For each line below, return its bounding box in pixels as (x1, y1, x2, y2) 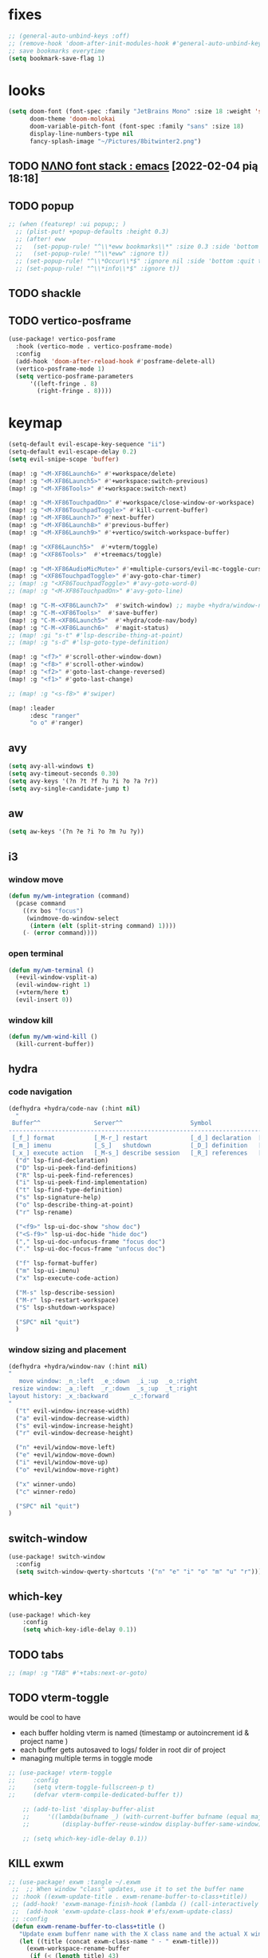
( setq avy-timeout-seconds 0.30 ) (8, 770, 120, 778)
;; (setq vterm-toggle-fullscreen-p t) (8, 1783, 156, 1792)
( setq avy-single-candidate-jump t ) (8, 784, 130, 792)
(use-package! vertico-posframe (8, 335, 116, 343)
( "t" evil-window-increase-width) (15, 1407, 130, 1415)
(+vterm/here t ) (15, 989, 69, 997)
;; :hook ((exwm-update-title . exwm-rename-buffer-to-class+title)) (11, 1893, 248, 1901)
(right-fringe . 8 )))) (37, 387, 112, 395)
